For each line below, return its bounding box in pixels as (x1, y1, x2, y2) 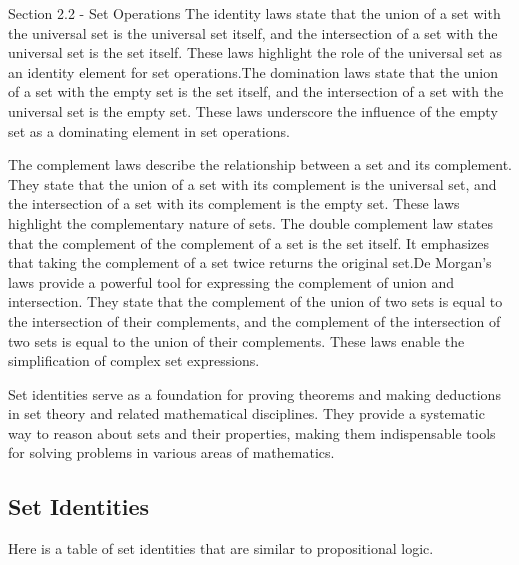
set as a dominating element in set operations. (8, 120, 290, 141)
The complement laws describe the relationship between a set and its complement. (8, 154, 512, 175)
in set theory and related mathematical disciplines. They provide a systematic (8, 403, 485, 424)
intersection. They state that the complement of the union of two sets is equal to (8, 291, 503, 312)
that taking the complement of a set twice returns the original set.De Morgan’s (8, 252, 492, 273)
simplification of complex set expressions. (8, 350, 260, 371)
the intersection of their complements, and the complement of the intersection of (8, 310, 501, 331)
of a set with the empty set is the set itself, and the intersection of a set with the (8, 81, 504, 102)
